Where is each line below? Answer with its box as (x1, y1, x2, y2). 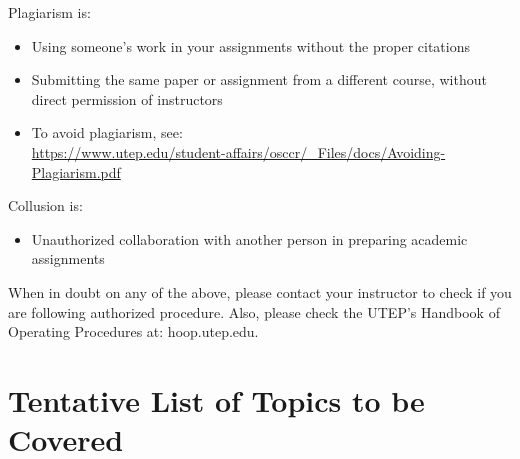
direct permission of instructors (31, 88, 223, 109)
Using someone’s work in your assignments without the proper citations (31, 35, 470, 56)
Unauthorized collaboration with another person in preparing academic (31, 228, 468, 249)
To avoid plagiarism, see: (31, 122, 183, 143)
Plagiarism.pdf (31, 161, 121, 182)
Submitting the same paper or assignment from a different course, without (31, 69, 487, 90)
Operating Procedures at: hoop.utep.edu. (8, 321, 259, 342)
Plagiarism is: (8, 2, 91, 22)
